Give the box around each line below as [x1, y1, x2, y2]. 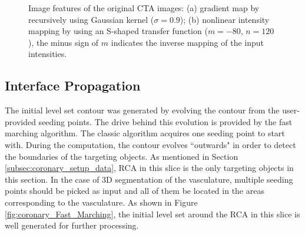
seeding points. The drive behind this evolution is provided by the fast [38, 115, 293, 127]
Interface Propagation [5, 76, 141, 95]
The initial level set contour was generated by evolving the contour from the [5, 104, 280, 116]
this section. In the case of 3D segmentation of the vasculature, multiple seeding [5, 173, 293, 185]
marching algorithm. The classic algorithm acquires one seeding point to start [5, 127, 285, 139]
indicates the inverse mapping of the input [111, 36, 264, 48]
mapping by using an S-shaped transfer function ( [28, 25, 208, 37]
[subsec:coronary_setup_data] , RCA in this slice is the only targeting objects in [5, 162, 294, 174]
